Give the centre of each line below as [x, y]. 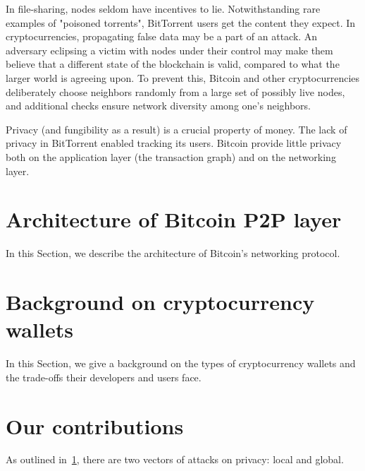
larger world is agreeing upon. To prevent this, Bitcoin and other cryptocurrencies [183, 77]
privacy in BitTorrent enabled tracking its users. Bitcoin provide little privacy [174, 143]
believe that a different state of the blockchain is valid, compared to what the [173, 64]
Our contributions [95, 425]
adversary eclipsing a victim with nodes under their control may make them [169, 50]
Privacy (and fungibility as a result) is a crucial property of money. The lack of [177, 129]
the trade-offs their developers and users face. [104, 377]
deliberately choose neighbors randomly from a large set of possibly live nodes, [175, 91]
